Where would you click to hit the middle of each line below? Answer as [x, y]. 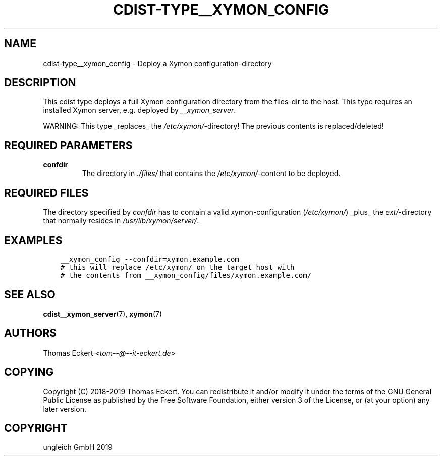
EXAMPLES [33, 240]
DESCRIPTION [40, 83]
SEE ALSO [30, 295]
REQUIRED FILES [46, 193]
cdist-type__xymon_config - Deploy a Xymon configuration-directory [157, 63]
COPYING [29, 372]
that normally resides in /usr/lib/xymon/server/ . [121, 221]
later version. [65, 409]
